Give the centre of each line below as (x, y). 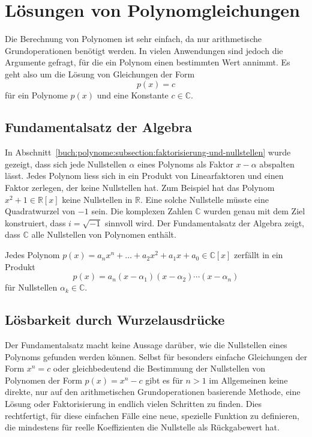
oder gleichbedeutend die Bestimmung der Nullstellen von (159, 368)
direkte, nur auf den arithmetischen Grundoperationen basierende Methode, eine (153, 392)
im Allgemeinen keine (248, 380)
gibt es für (164, 380)
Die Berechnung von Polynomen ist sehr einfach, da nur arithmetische (133, 39)
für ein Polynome (36, 95)
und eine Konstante (133, 95)
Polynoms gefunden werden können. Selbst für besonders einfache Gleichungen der (156, 356)
